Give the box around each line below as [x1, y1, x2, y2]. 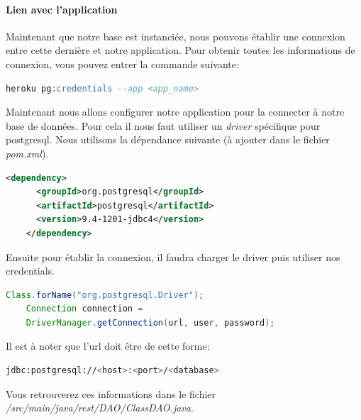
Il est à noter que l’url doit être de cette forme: [6, 338, 210, 353]
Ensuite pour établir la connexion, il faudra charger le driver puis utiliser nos [6, 249, 340, 264]
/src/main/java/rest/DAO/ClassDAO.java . [6, 400, 194, 415]
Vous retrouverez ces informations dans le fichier [6, 386, 216, 401]
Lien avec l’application [6, 1, 118, 16]
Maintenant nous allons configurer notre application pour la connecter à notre [6, 104, 345, 119]
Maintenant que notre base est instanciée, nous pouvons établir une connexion [6, 28, 345, 43]
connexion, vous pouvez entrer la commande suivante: [6, 56, 239, 71]
